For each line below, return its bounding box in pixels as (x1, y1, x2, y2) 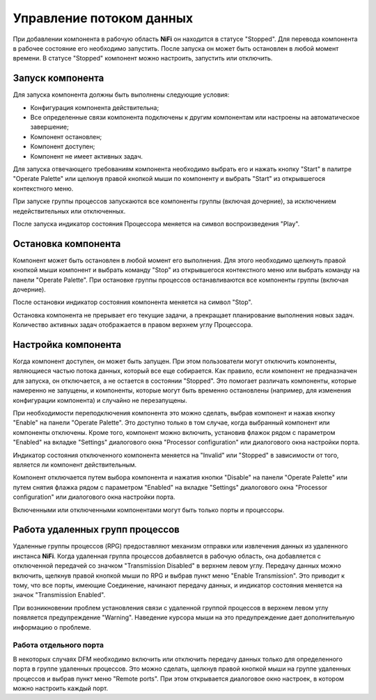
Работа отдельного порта (13, 640, 104, 650)
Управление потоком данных (13, 10, 194, 26)
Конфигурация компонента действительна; (30, 103, 159, 111)
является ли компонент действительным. (13, 460, 137, 469)
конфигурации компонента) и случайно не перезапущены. (13, 396, 187, 404)
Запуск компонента (13, 72, 104, 84)
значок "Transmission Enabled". (13, 591, 106, 599)
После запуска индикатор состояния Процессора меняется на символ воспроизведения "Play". (13, 219, 300, 228)
